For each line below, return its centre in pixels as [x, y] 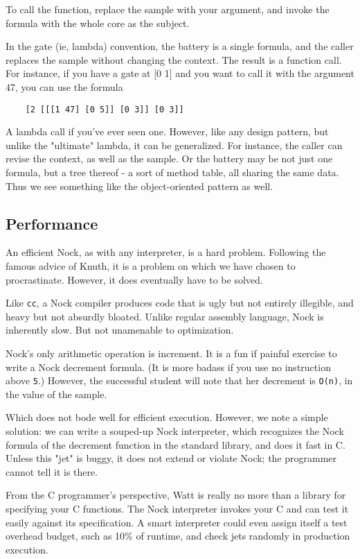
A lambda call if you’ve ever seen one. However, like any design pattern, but [167, 131]
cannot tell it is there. [52, 471]
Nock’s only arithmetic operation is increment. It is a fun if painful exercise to [171, 353]
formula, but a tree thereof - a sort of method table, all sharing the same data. [172, 172]
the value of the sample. [56, 394]
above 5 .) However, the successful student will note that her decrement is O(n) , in [179, 380]
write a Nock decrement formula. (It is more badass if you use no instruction [168, 367]
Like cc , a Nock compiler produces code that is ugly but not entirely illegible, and [180, 303]
